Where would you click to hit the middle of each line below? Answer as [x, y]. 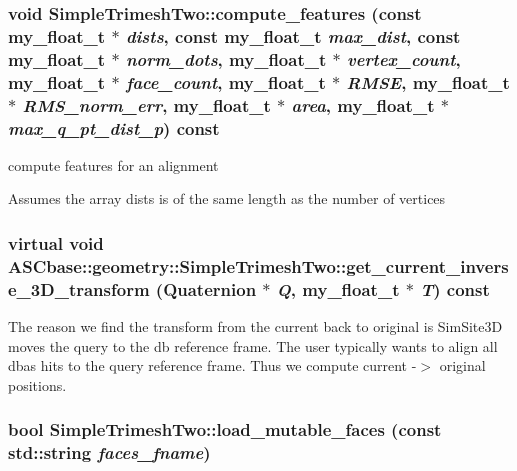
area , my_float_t [363, 104]
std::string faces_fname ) [109, 452]
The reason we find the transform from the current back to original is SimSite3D [255, 326]
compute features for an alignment [113, 164]
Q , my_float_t [338, 288]
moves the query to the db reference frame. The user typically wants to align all [253, 345]
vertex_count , [403, 58]
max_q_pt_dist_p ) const [114, 127]
